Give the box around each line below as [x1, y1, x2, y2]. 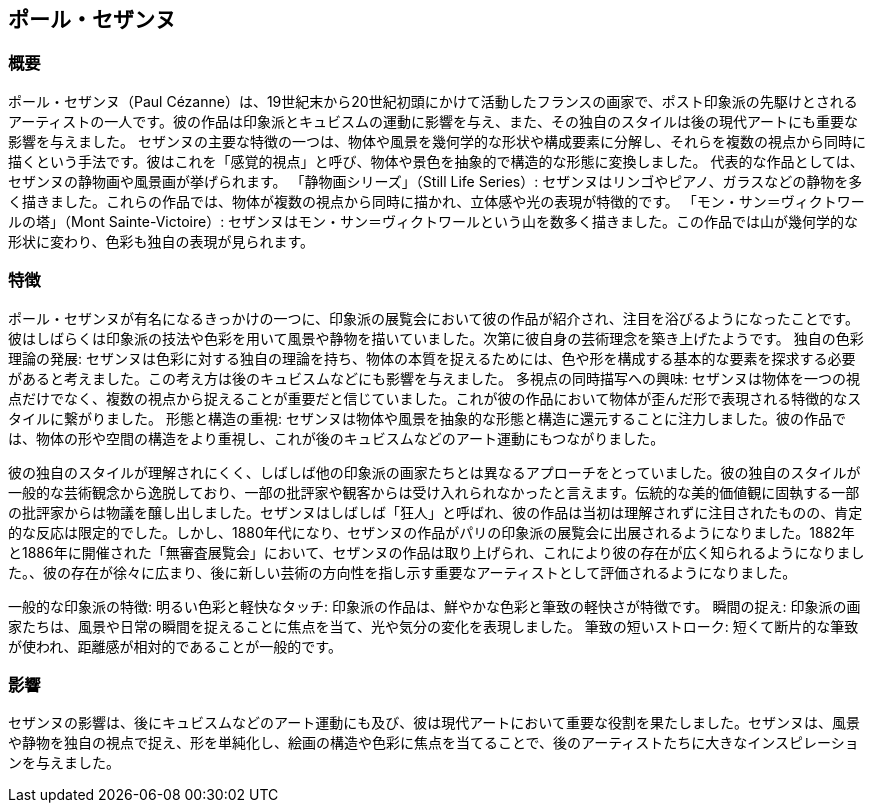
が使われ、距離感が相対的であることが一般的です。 [8, 637, 342, 655]
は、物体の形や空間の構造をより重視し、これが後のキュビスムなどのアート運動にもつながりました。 [8, 429, 665, 447]
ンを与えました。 [8, 754, 120, 772]
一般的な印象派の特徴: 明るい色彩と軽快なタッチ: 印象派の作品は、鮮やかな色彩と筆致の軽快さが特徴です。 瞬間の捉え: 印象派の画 [8, 597, 861, 615]
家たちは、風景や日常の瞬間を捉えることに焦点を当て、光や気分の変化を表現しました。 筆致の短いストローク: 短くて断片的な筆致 [8, 617, 859, 635]
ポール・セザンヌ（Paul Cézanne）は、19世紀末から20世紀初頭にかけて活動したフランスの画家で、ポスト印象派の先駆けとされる [8, 92, 858, 110]
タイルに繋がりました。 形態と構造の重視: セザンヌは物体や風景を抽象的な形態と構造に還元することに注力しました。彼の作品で [8, 409, 846, 427]
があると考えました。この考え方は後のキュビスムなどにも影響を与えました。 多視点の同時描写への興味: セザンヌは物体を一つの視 [8, 369, 860, 387]
